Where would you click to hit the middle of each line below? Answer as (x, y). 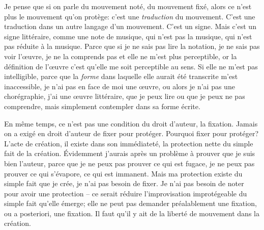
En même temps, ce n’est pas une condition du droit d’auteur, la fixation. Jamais (131, 123)
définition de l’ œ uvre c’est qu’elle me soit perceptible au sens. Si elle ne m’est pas (131, 66)
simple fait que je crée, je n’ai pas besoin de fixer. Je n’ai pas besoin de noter (124, 183)
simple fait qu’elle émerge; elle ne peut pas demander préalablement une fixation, (130, 203)
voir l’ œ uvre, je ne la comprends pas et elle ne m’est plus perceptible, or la (121, 56)
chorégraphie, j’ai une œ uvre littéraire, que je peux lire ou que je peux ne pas (125, 96)
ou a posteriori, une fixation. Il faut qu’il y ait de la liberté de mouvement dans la (132, 213)
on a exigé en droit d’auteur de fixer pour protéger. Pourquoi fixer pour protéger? (131, 133)
